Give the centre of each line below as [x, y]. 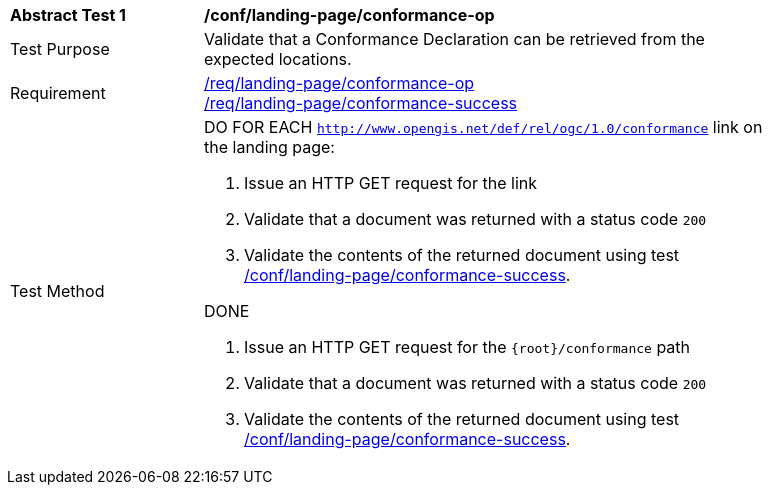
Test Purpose [60, 49]
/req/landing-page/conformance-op [339, 83]
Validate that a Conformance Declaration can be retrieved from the [454, 39]
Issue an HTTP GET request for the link [390, 183]
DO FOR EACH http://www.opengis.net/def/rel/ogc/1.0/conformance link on [483, 127]
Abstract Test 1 [68, 15]
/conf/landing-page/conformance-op [349, 15]
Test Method [57, 291]
